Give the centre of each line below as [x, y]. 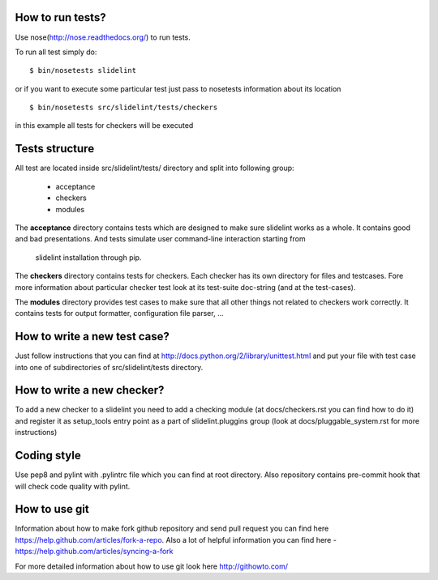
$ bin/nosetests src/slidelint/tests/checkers [124, 108]
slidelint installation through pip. [88, 257]
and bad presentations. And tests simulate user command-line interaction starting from [160, 239]
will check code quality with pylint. [73, 486]
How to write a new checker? [90, 390]
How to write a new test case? [92, 337]
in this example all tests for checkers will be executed [104, 126]
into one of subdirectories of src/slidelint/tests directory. [109, 367]
